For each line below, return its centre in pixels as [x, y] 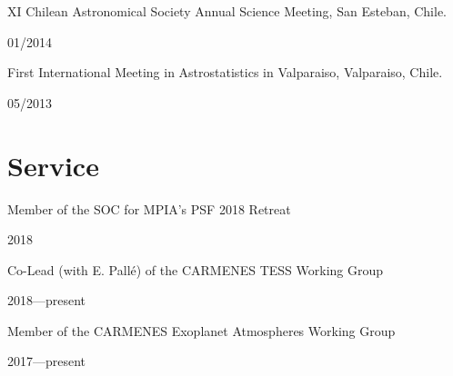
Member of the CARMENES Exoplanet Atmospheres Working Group [201, 330]
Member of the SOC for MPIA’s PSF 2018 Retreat [149, 208]
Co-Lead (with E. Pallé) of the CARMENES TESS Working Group [196, 269]
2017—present [47, 361]
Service [53, 165]
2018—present [47, 300]
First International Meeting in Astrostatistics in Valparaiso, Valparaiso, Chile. [225, 72]
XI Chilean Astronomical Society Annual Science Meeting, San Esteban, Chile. [227, 11]
